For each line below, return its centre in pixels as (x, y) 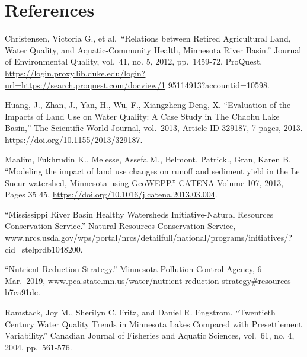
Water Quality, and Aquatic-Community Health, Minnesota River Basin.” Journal (153, 50)
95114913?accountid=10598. (219, 85)
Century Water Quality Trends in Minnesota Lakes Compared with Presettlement (153, 323)
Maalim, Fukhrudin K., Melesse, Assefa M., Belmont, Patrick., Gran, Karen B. (148, 159)
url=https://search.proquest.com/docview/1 (85, 85)
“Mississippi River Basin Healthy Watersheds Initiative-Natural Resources (139, 214)
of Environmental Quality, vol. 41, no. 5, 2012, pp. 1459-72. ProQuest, (134, 61)
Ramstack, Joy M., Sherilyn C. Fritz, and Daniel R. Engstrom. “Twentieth (140, 312)
